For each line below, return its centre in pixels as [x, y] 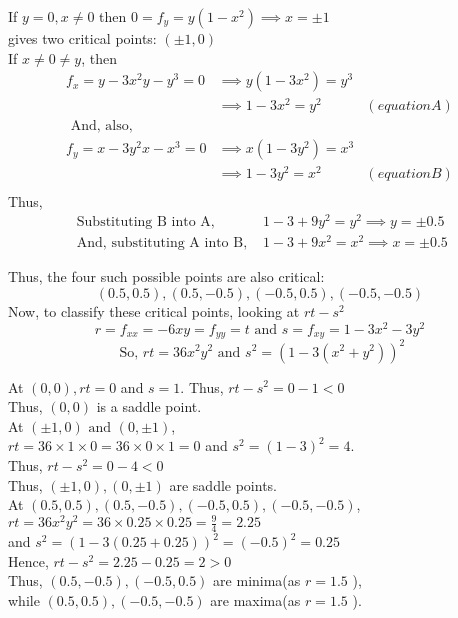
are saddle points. [223, 484]
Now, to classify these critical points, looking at [154, 310]
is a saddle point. [149, 406]
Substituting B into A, [145, 222]
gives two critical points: [82, 38]
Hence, [28, 560]
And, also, [101, 126]
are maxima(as [255, 599]
